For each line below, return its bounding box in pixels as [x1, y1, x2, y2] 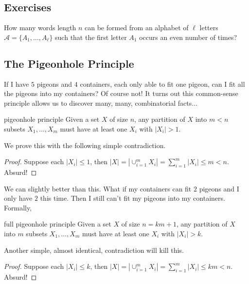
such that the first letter [55, 32, 127, 42]
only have [4, 193, 33, 203]
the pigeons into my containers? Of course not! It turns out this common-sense [4, 88, 238, 98]
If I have [4, 78, 29, 89]
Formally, [4, 202, 32, 212]
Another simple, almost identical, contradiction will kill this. [4, 245, 184, 255]
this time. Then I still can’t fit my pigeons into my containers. [40, 193, 225, 203]
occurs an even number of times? [139, 32, 237, 42]
